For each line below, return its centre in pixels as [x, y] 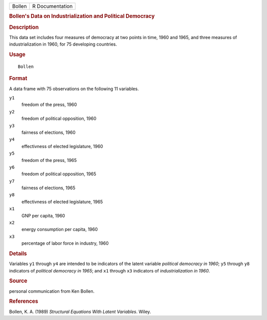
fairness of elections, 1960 [48, 132]
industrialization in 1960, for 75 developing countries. [63, 44]
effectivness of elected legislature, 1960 [62, 146]
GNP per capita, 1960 [43, 215]
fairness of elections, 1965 [48, 188]
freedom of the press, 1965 [49, 160]
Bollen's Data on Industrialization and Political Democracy [82, 16]
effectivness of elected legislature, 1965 [62, 202]
